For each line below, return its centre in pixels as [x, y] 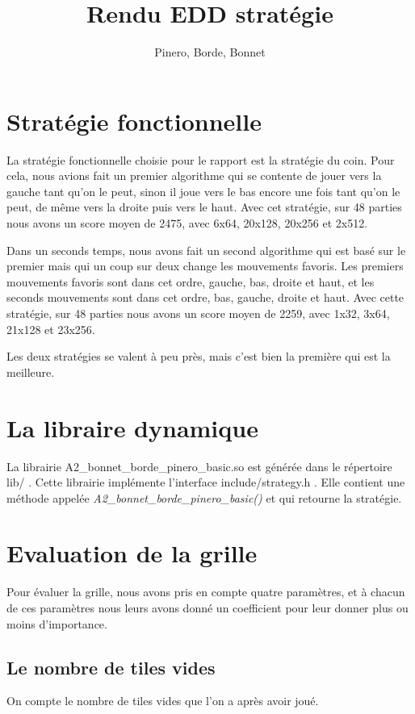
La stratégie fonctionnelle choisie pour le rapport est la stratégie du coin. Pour [201, 159]
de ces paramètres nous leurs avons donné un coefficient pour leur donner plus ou [207, 608]
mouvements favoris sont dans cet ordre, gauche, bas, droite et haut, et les [191, 281]
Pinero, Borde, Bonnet [210, 52]
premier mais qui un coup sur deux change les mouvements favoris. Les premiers [205, 266]
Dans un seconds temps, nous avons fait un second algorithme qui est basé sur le [206, 250]
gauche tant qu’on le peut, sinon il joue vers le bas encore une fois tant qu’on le [203, 191]
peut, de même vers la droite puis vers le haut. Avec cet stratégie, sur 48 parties [204, 207]
